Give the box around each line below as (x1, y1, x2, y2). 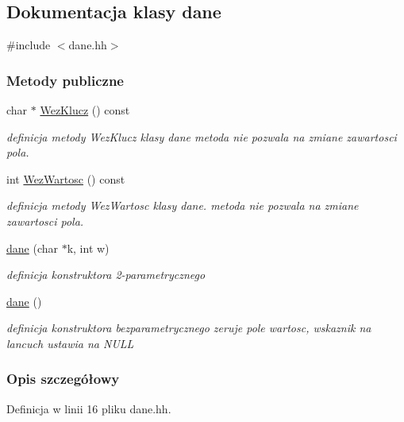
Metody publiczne (6, 70, 124, 90)
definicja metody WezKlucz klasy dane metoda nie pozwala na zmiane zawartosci (6, 128, 397, 145)
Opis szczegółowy (6, 369, 120, 389)
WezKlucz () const (40, 102, 130, 118)
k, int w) (67, 239, 110, 256)
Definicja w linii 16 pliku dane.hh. (6, 400, 171, 416)
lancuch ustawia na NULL (6, 335, 134, 351)
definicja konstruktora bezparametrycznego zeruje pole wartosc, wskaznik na (6, 319, 371, 336)
